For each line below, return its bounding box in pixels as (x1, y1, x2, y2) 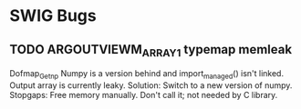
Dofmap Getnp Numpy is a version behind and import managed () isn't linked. (9, 68, 285, 81)
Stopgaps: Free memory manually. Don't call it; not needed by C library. (9, 89, 278, 100)
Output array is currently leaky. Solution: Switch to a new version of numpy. (9, 79, 293, 91)
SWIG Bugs (9, 5, 98, 26)
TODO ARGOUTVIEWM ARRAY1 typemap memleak (9, 42, 293, 59)
